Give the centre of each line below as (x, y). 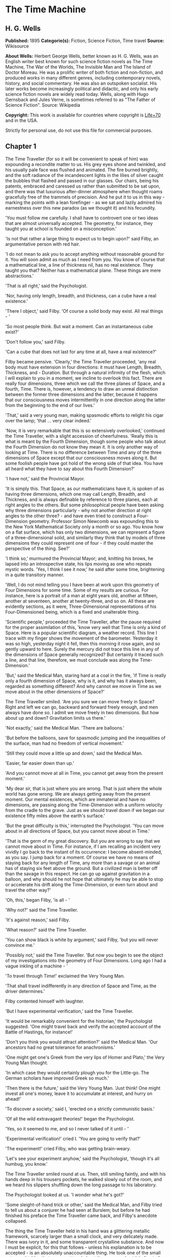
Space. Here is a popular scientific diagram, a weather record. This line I (81, 633)
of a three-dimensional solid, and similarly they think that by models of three (86, 537)
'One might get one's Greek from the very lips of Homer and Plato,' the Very (85, 1057)
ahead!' (13, 1099)
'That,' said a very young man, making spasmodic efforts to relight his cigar (84, 415)
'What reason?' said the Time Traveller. (46, 929)
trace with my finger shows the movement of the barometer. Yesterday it (81, 638)
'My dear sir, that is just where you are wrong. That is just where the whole (84, 788)
